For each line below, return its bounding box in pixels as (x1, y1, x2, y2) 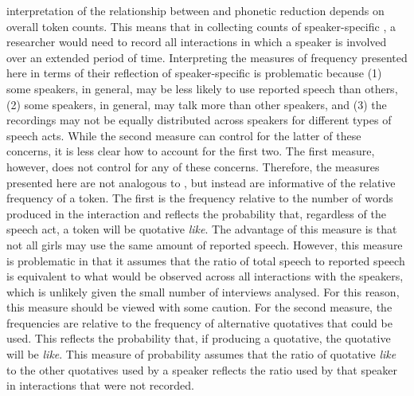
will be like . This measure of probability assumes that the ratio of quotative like (6, 346, 396, 363)
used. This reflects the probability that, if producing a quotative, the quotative (6, 330, 391, 347)
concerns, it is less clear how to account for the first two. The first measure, (6, 143, 375, 159)
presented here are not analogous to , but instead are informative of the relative (6, 174, 396, 190)
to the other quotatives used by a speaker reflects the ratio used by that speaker (6, 361, 398, 378)
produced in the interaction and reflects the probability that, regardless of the (6, 205, 386, 222)
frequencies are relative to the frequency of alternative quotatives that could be (6, 314, 393, 331)
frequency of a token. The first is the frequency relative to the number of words (6, 190, 393, 206)
